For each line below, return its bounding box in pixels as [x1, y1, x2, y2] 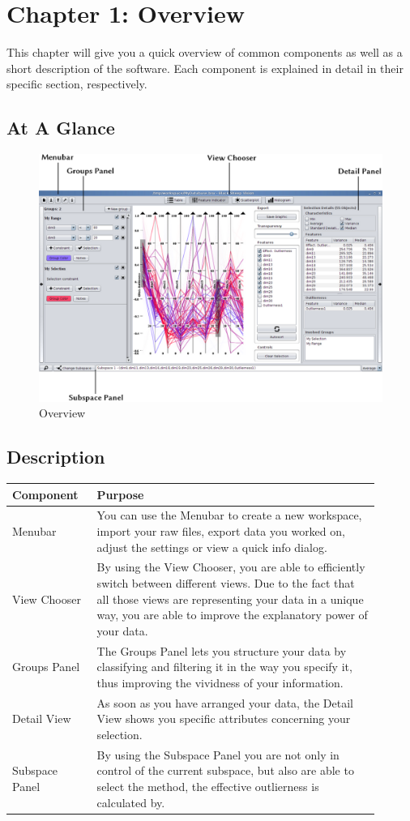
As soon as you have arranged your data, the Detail [96, 694, 353, 711]
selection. [96, 725, 143, 742]
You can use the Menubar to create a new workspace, [96, 507, 362, 524]
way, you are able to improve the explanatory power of [96, 606, 368, 623]
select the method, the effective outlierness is [96, 777, 319, 794]
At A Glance [6, 115, 115, 140]
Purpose [96, 485, 144, 502]
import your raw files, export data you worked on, [96, 523, 345, 540]
